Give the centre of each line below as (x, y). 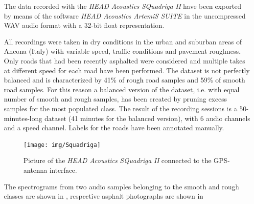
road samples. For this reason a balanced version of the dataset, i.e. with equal (122, 89)
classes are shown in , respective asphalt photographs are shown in (104, 196)
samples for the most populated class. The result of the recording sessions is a (121, 108)
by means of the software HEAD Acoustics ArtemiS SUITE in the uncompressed (125, 15)
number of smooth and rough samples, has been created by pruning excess (115, 99)
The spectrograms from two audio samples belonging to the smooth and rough (122, 186)
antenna (35, 170)
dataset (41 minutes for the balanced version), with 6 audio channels (147, 118)
